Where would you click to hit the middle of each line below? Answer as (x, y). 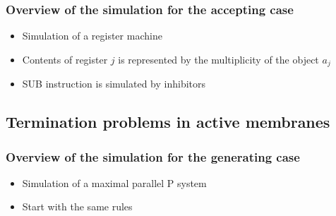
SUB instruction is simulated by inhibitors (114, 84)
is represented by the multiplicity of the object (218, 59)
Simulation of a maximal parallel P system (114, 182)
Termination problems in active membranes (168, 122)
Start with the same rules (77, 206)
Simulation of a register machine (92, 36)
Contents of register (65, 59)
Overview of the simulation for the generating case (153, 156)
